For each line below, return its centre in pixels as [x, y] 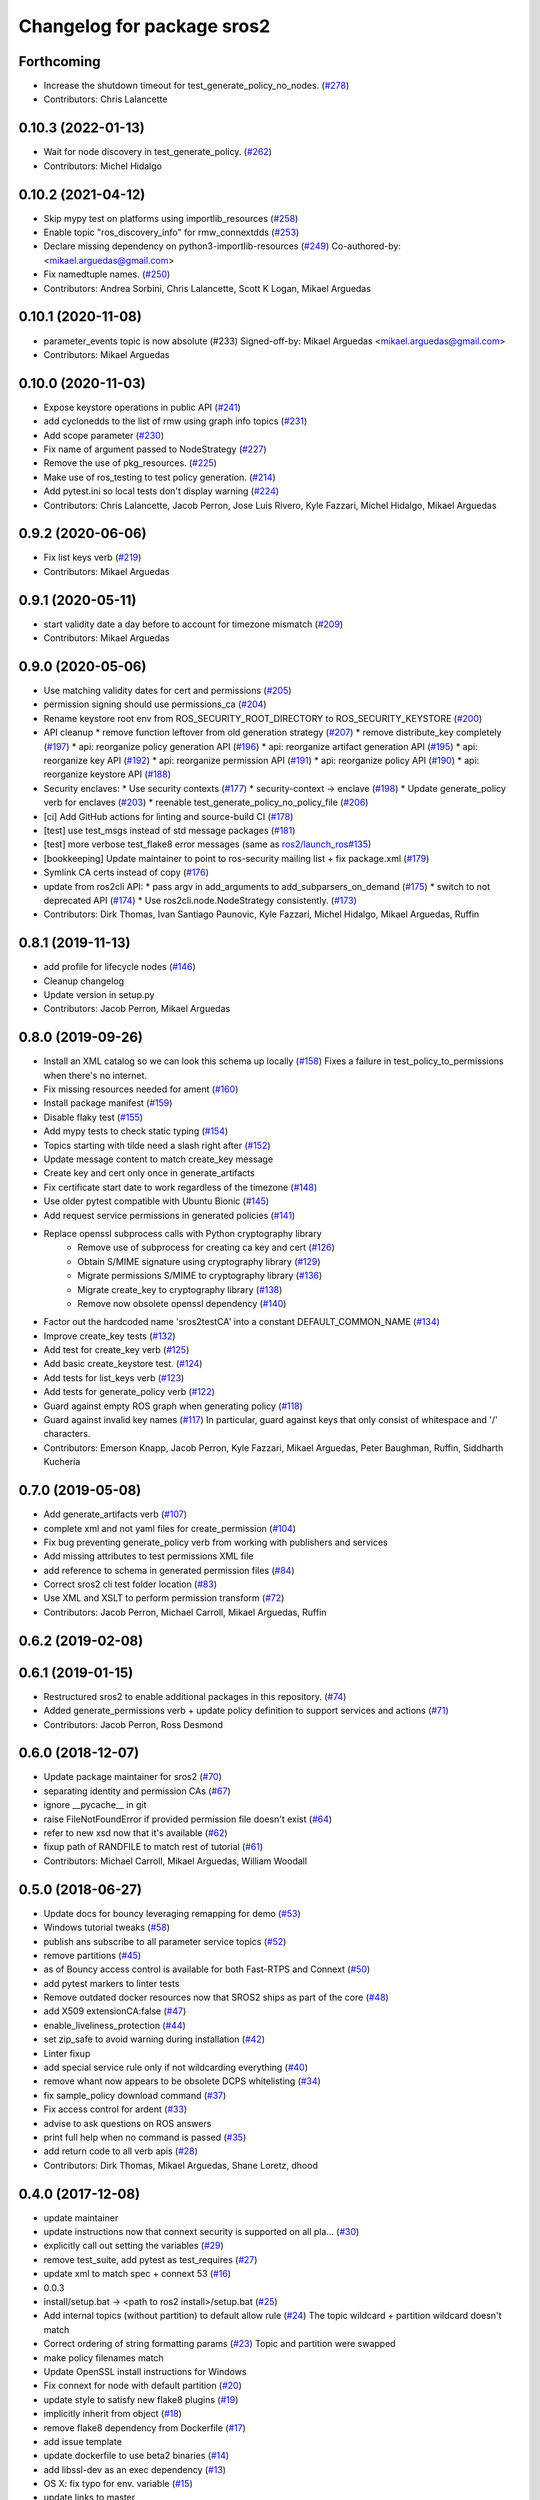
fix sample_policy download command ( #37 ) [135, 2095]
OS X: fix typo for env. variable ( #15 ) [118, 2484]
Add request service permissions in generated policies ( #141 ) [169, 1215]
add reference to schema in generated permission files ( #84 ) [169, 1570]
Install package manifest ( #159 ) [108, 1103]
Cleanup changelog [84, 981]
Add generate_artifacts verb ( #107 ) [115, 1514]
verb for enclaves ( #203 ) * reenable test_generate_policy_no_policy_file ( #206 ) [206, 802]
